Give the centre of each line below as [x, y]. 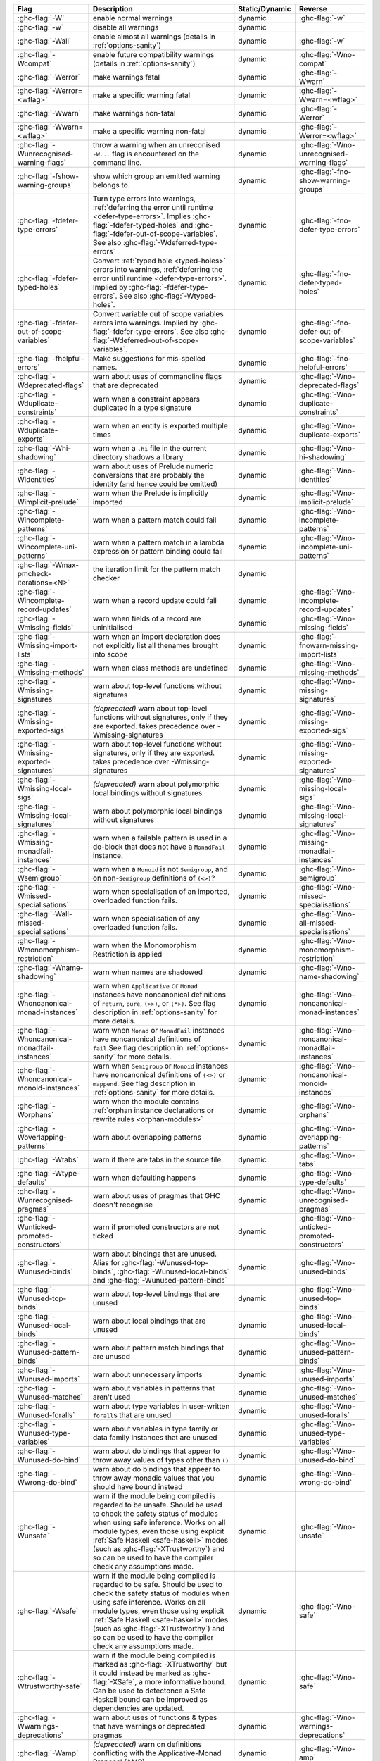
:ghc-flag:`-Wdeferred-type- [170, 243]
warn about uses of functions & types [155, 1717]
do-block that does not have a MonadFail [159, 847]
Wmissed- [34, 896]
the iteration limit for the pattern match [157, 569]
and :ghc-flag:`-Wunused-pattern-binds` [160, 1280]
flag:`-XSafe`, [115, 1682]
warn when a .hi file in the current [150, 448]
